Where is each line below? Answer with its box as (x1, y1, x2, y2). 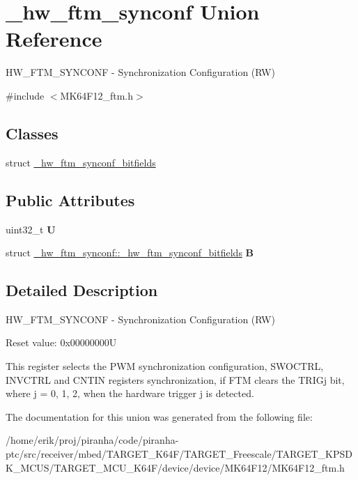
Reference (6, 24, 102, 53)
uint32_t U (6, 222, 56, 236)
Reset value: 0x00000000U (6, 335, 117, 350)
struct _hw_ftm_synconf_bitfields (6, 155, 156, 169)
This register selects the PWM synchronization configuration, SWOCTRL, (6, 359, 324, 373)
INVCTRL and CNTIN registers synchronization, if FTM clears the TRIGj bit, (6, 372, 345, 387)
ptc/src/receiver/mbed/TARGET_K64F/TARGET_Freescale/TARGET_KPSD (6, 447, 352, 461)
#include (6, 88, 45, 102)
